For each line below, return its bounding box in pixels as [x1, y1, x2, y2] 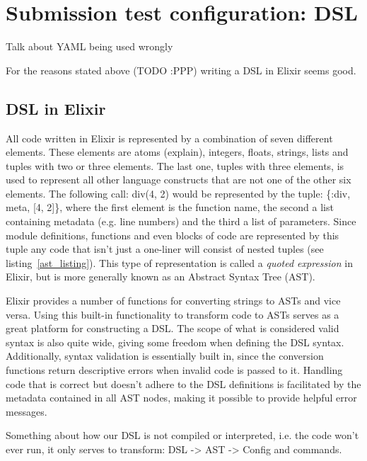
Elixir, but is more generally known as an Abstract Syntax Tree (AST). [6, 269, 315, 284]
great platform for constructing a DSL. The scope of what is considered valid [6, 321, 339, 336]
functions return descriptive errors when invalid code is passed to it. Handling [6, 363, 343, 377]
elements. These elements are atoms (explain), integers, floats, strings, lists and [6, 144, 349, 159]
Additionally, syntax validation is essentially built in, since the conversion [6, 348, 324, 363]
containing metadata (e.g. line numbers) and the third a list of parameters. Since [6, 214, 356, 229]
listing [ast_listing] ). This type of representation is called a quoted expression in [6, 255, 353, 270]
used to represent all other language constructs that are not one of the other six [6, 172, 351, 187]
